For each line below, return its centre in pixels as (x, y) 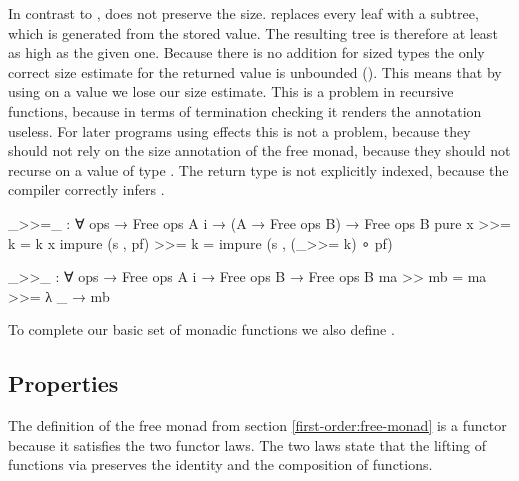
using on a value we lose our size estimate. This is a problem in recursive (231, 91)
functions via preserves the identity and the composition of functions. (220, 464)
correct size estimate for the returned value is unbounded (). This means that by (255, 71)
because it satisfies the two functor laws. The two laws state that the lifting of (247, 444)
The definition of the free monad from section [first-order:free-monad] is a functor (257, 425)
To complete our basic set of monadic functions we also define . (201, 329)
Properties (63, 383)
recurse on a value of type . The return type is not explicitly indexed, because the (258, 169)
